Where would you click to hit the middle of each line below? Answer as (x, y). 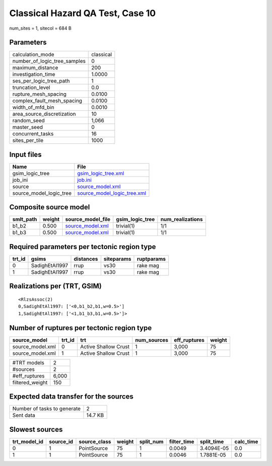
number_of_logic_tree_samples (49, 61)
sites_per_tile (28, 140)
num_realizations (182, 219)
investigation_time (34, 74)
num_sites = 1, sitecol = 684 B (40, 28)
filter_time (182, 441)
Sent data (24, 415)
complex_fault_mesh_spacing (47, 101)
